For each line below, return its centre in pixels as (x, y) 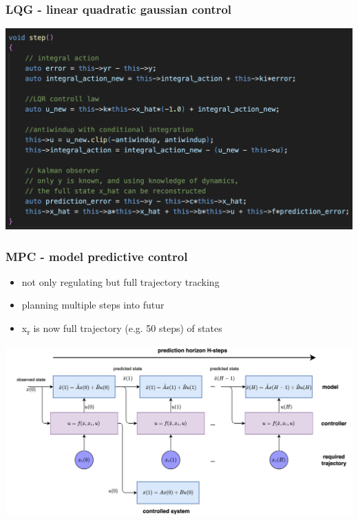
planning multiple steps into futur (93, 305)
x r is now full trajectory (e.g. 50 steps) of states (122, 329)
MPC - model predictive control (97, 256)
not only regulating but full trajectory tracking (120, 281)
